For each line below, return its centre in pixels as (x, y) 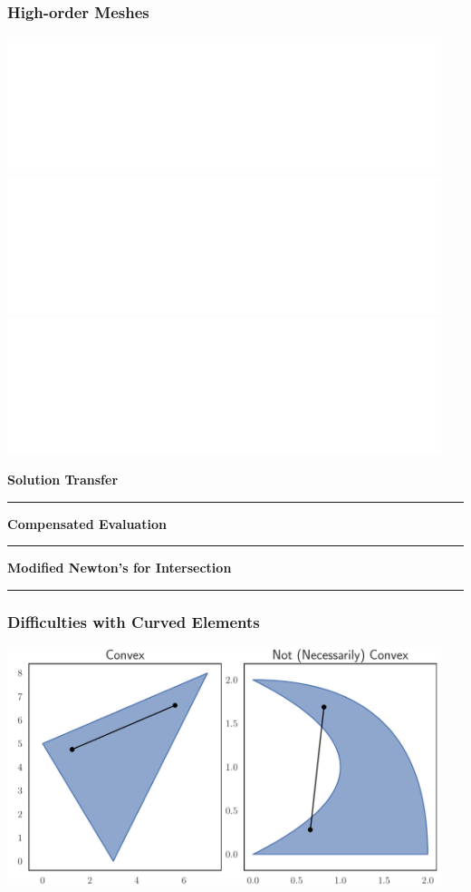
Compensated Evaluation (87, 523)
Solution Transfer (63, 479)
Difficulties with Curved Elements (134, 621)
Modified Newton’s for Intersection (120, 568)
